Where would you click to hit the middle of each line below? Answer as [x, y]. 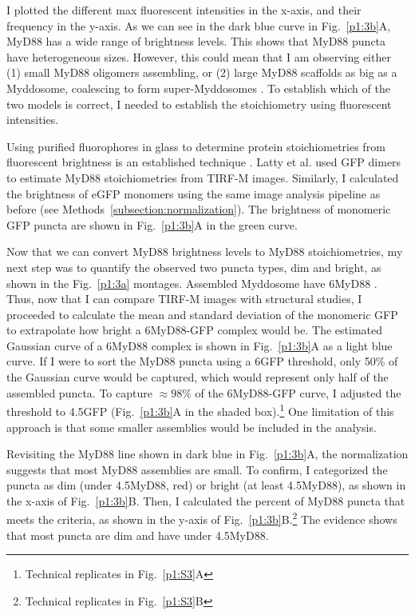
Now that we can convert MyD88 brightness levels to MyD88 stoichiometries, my [205, 252]
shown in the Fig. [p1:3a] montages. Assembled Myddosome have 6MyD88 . [192, 283]
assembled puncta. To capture [79, 392]
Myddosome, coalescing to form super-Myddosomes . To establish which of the [198, 88]
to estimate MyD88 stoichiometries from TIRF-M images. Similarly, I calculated [203, 177]
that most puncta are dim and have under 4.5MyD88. [138, 535]
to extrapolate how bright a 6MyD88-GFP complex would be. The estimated [195, 330]
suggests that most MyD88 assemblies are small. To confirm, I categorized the [197, 469]
